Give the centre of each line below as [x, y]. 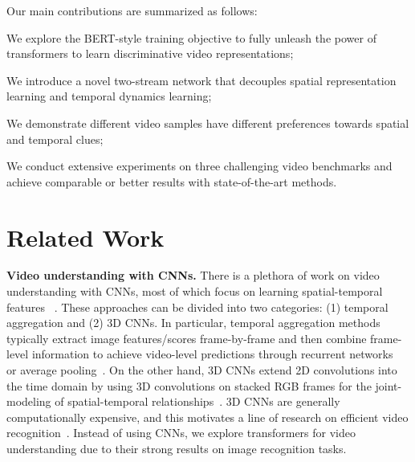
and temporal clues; [55, 139]
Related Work [85, 237]
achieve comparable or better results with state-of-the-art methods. [172, 181]
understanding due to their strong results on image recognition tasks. [177, 448]
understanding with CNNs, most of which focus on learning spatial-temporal [195, 291]
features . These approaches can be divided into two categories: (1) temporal [197, 307]
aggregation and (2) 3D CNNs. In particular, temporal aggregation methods [193, 323]
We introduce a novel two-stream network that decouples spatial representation [201, 80]
